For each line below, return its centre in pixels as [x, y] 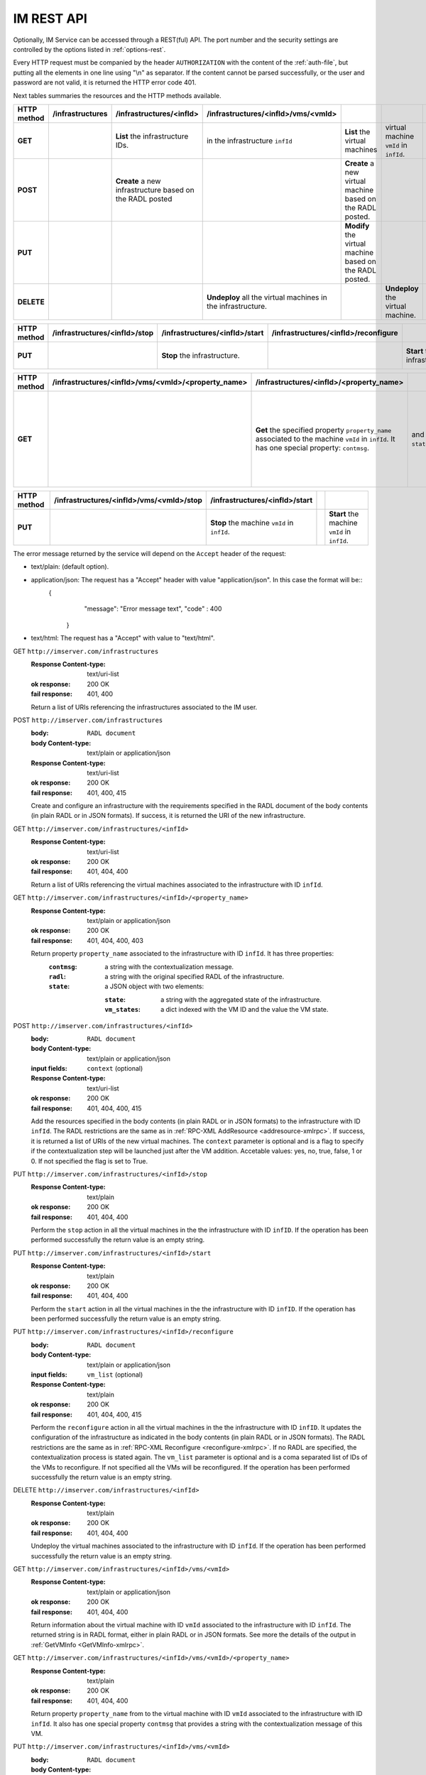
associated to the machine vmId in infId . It [325, 439]
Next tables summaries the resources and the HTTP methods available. [117, 95]
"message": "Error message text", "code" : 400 [153, 609]
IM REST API [50, 18]
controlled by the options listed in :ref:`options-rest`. [89, 49]
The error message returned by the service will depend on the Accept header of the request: [150, 553]
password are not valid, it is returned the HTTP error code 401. [105, 82]
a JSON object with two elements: [154, 986]
